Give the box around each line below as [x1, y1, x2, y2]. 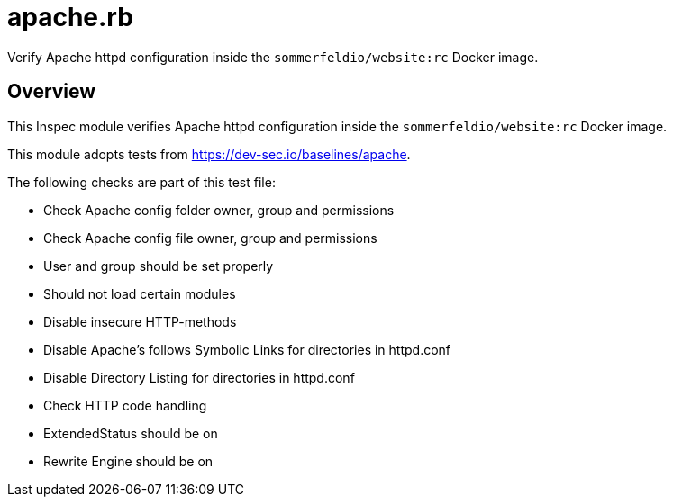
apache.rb [7, 2, 133, 32]
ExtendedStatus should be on [43, 425, 218, 441]
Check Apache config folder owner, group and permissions [43, 202, 395, 218]
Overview [7, 80, 96, 103]
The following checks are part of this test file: [7, 174, 276, 190]
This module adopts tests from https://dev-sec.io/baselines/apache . [7, 146, 411, 162]
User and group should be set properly [43, 257, 274, 274]
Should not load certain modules [43, 285, 236, 301]
